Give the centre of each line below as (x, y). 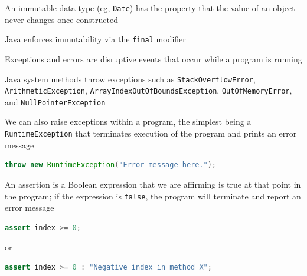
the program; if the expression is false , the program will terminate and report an (153, 196)
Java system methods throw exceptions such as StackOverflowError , (130, 79)
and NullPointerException (55, 102)
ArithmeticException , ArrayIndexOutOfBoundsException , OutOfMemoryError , (148, 90)
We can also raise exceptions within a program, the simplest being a (128, 122)
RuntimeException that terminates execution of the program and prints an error (151, 133)
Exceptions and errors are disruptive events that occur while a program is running (153, 59)
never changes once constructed (61, 19)
